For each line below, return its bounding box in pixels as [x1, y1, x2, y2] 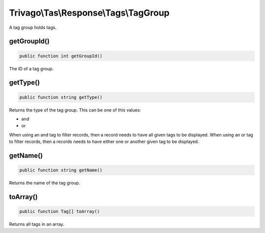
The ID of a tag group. [9, 66, 54, 71]
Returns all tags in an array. [9, 221, 65, 227]
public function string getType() [19, 94, 103, 100]
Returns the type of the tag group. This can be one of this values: [9, 107, 141, 113]
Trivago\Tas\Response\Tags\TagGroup [9, 7, 170, 18]
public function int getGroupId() [19, 53, 103, 59]
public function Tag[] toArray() [19, 209, 100, 214]
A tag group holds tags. [9, 24, 56, 30]
